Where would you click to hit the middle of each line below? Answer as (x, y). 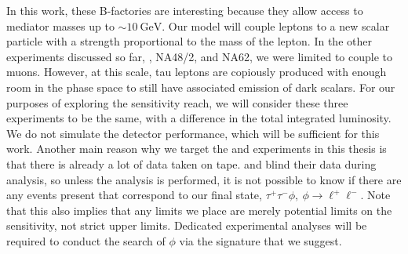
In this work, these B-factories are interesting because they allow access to (185, 10)
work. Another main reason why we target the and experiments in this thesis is (197, 149)
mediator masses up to (60, 25)
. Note (375, 195)
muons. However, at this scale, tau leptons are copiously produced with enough (197, 72)
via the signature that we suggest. (260, 240)
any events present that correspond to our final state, (134, 195)
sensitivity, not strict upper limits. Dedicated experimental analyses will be (187, 225)
